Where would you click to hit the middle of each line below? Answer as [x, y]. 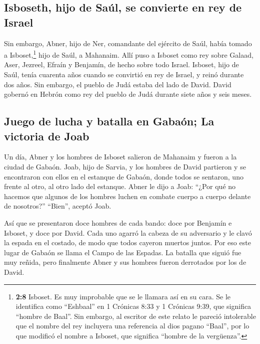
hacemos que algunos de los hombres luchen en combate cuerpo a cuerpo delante [127, 196]
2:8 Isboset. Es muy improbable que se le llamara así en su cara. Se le [123, 296]
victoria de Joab [47, 136]
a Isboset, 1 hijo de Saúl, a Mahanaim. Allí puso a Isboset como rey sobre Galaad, [129, 54]
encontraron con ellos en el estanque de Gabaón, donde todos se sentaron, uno [124, 176]
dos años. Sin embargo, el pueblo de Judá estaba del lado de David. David [118, 84]
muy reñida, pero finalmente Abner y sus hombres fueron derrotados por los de [125, 262]
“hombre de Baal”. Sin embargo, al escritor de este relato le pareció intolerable [136, 316]
